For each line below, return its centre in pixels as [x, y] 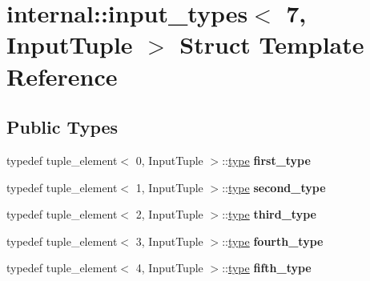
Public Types [62, 127]
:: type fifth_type [267, 268]
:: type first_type [266, 160]
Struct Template [272, 44]
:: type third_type [269, 214]
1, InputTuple [169, 187]
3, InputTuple [169, 241]
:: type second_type [274, 187]
